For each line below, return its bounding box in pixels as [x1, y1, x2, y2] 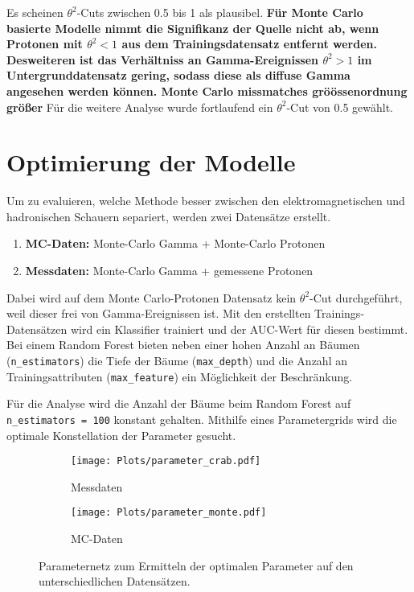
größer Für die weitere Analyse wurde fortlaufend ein [6, 98, 273, 115]
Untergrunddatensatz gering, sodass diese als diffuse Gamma [6, 67, 350, 84]
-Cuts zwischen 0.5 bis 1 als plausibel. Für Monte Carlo [76, 4, 363, 20]
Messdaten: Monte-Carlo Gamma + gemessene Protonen [25, 262, 314, 279]
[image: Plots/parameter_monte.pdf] [71, 507, 267, 519]
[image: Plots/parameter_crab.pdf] [71, 455, 261, 467]
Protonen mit [6, 35, 83, 52]
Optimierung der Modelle [6, 146, 296, 179]
